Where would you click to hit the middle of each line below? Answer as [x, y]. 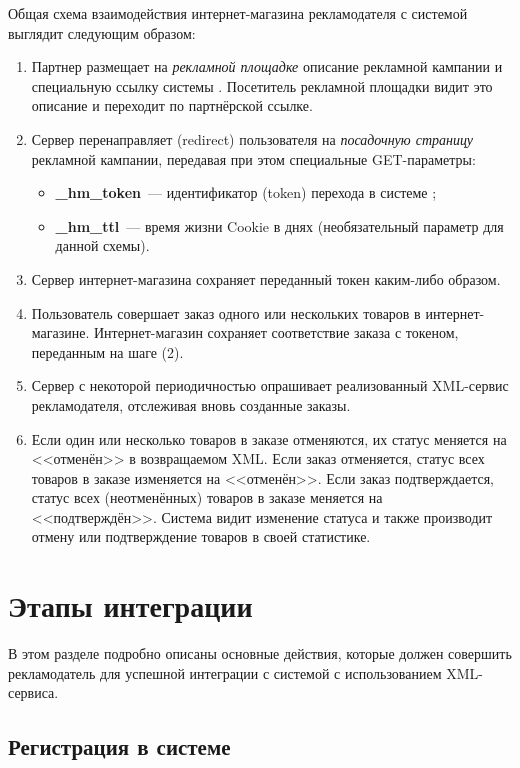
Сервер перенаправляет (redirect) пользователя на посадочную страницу [252, 138]
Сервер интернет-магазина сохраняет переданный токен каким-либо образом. [266, 278]
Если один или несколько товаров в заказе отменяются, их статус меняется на [269, 438]
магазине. [60, 332]
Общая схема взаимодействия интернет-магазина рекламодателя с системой [238, 13]
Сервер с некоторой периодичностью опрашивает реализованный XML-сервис [270, 385]
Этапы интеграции [130, 605]
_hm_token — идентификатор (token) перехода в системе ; [246, 192]
